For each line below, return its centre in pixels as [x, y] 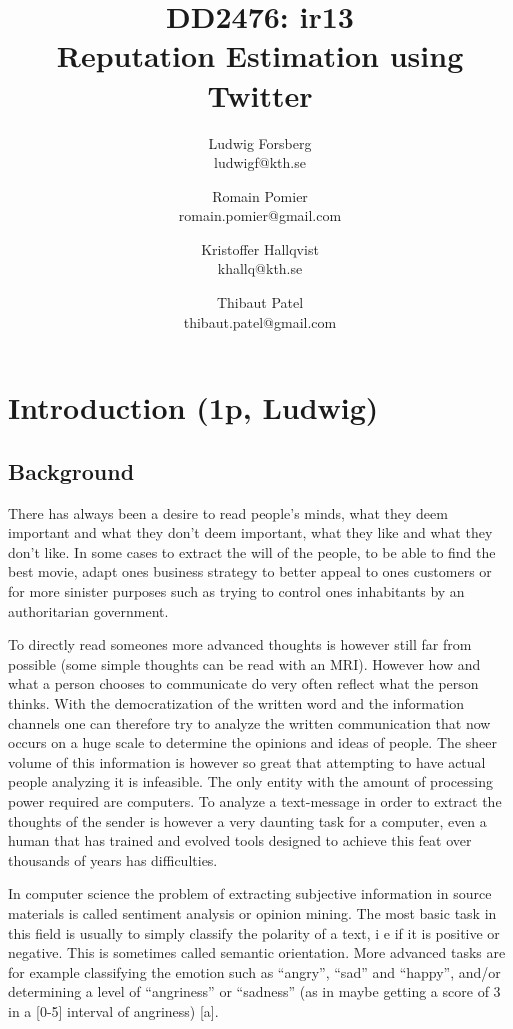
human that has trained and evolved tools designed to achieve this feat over [240, 840]
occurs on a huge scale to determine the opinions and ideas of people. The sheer [252, 742]
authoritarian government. [88, 610]
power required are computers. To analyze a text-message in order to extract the [255, 800]
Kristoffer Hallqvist [260, 248]
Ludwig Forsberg [260, 142]
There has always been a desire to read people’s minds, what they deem [228, 512]
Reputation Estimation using [260, 55]
